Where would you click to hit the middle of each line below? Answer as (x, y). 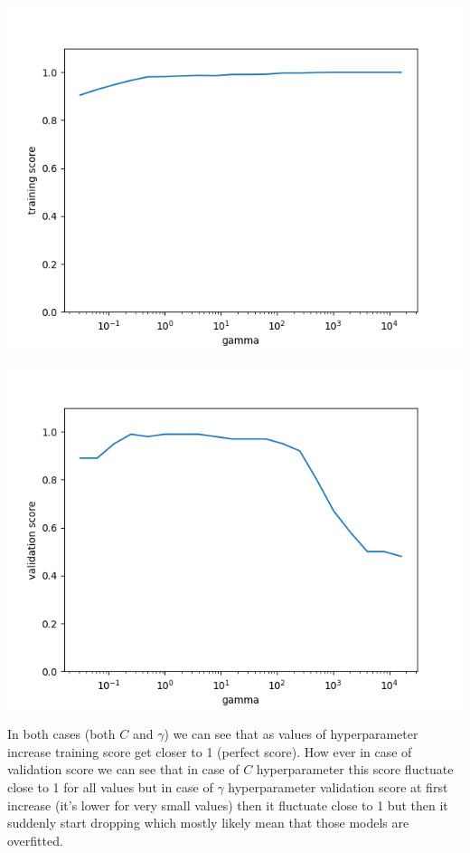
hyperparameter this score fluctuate (355, 769)
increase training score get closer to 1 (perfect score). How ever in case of (210, 751)
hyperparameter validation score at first (338, 786)
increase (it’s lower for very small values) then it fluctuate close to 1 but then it (228, 805)
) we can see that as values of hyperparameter (291, 734)
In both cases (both (61, 734)
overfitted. (35, 840)
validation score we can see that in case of (123, 769)
